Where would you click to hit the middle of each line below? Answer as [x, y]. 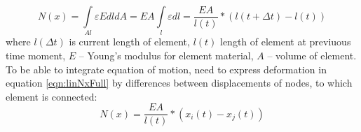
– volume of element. [312, 55]
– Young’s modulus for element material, [166, 55]
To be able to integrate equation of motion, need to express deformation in [166, 69]
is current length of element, [129, 42]
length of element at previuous [286, 42]
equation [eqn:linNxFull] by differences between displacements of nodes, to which [179, 83]
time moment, [36, 55]
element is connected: [52, 96]
